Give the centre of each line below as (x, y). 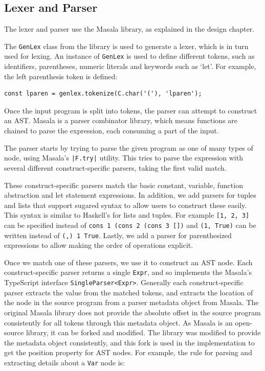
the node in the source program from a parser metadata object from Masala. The (131, 302)
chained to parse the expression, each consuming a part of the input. (112, 131)
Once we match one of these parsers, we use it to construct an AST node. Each (128, 262)
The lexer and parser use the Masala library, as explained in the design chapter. (129, 29)
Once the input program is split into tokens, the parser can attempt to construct (131, 110)
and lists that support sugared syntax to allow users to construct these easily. (126, 205)
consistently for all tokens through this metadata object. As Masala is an (118, 322)
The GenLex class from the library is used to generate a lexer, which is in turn (126, 46)
